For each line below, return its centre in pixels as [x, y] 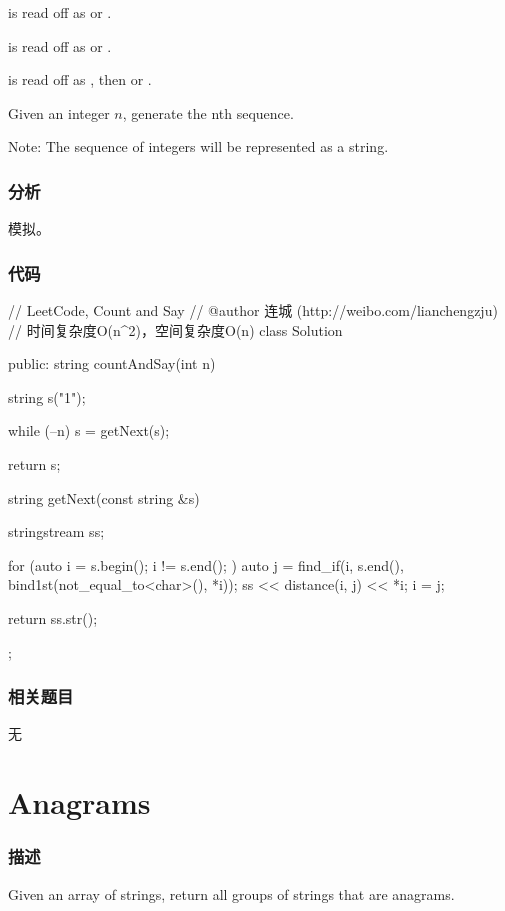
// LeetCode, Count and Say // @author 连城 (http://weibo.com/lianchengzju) [253, 310]
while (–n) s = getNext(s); [89, 430]
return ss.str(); [53, 617]
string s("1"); [47, 396]
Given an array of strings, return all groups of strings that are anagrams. [231, 893]
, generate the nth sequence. [208, 112]
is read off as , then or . [80, 79]
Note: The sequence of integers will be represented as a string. [198, 146]
